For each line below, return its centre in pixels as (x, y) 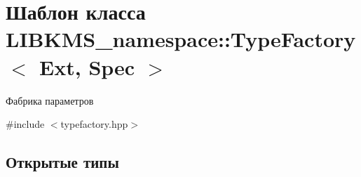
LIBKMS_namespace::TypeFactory (181, 39)
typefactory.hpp (94, 124)
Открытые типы (62, 162)
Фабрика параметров (50, 100)
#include (25, 124)
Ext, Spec (87, 66)
